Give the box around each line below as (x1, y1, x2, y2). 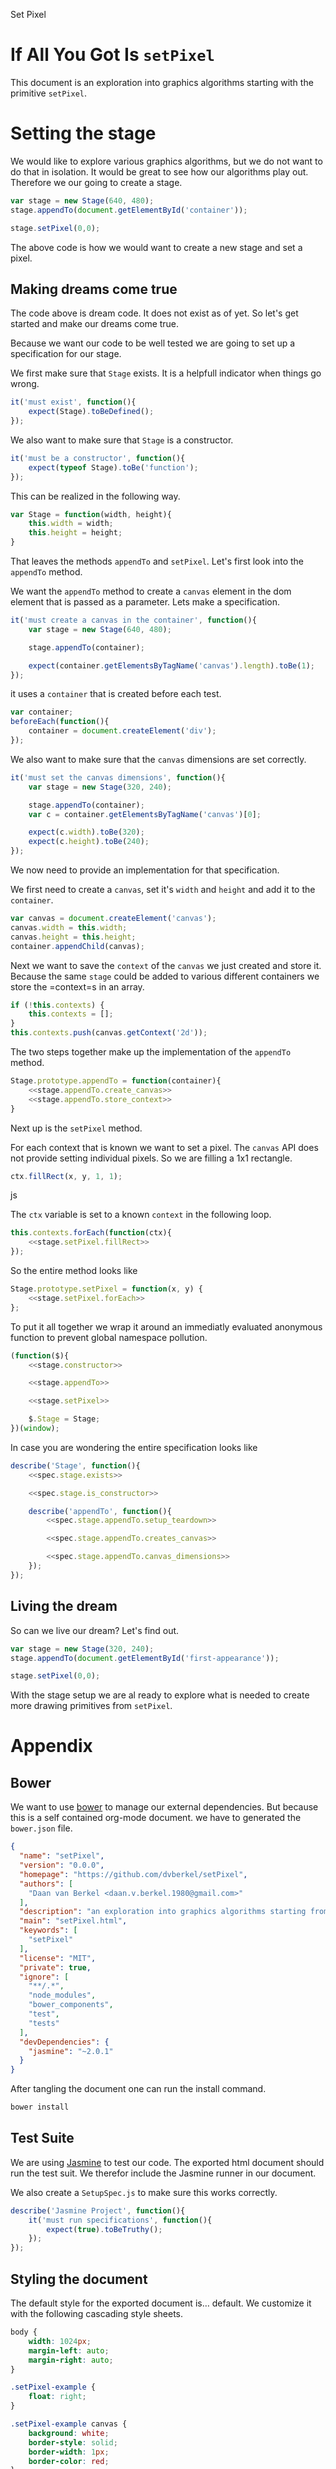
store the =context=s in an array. (10, 980, 145, 993)
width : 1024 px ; (28, 2336, 92, 2346)
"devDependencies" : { (19, 2037, 110, 2047)
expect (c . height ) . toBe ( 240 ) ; (28, 837, 150, 847)
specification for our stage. (10, 348, 122, 360)
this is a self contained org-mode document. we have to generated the (10, 1812, 302, 1824)
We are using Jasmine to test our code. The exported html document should (10, 2156, 325, 2168)
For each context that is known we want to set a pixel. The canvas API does (10, 1141, 319, 1153)
